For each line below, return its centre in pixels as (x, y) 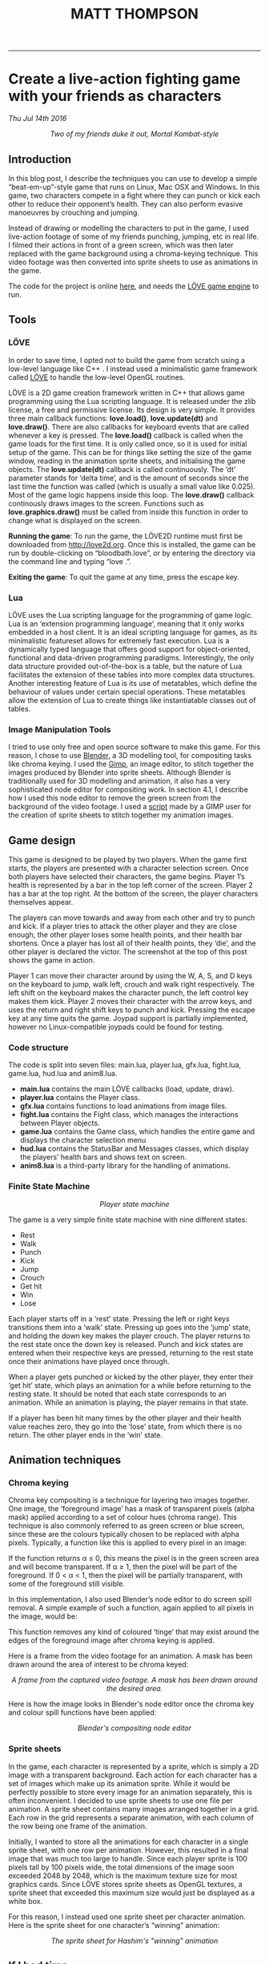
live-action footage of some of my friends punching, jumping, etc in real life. (134, 236)
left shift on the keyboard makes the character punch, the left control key (128, 993)
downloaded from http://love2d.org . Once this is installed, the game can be (132, 544)
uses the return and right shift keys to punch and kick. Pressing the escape (132, 1010)
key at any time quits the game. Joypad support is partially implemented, (128, 1018)
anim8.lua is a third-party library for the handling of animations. (125, 1166)
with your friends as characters (115, 96)
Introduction (40, 159)
